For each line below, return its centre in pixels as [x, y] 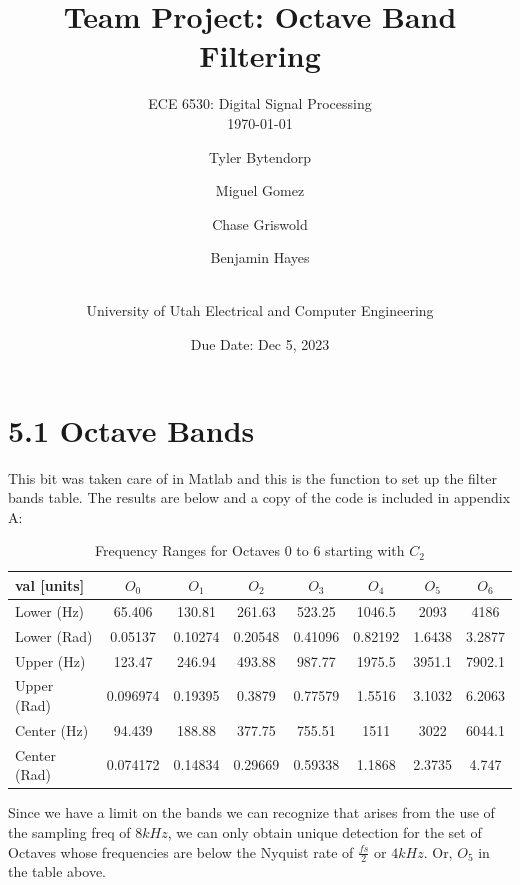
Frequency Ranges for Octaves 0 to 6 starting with [250, 550]
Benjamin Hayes [260, 257]
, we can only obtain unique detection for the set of [324, 831]
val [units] [50, 584]
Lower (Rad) [54, 635]
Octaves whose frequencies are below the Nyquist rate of [181, 851]
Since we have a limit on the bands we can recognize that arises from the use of [251, 812]
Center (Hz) [52, 729]
